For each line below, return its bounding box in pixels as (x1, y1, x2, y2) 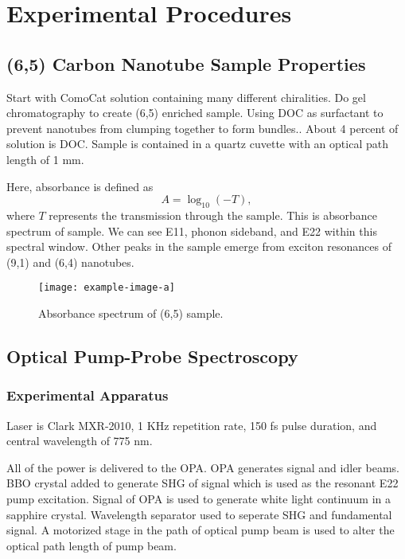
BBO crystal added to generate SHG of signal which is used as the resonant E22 (6, 475, 399, 491)
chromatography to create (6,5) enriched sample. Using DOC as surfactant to (6, 104, 384, 121)
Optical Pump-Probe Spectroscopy (6, 343, 298, 368)
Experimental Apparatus (6, 385, 169, 405)
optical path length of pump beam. (6, 537, 177, 553)
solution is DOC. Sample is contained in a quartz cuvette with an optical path (6, 135, 388, 152)
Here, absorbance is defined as (6, 178, 154, 194)
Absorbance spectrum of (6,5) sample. (38, 304, 224, 321)
